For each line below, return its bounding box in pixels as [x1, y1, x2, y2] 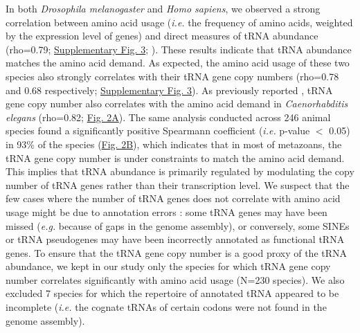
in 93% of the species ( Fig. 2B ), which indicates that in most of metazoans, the [6, 136, 342, 151]
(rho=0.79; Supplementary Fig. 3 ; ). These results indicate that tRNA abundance [6, 42, 352, 56]
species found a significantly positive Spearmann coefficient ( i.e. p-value [6, 123, 310, 138]
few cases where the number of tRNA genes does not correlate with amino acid [6, 191, 341, 206]
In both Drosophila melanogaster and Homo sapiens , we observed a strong [6, 1, 321, 15]
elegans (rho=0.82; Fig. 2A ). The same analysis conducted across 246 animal [6, 109, 331, 124]
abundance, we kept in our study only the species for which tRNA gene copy [6, 259, 331, 273]
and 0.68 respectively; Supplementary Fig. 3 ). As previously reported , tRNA [6, 82, 333, 97]
